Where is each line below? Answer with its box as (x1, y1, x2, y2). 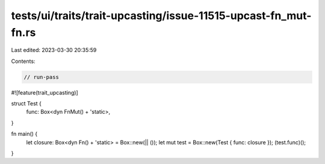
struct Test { (11, 100, 42, 107)
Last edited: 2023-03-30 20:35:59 (11, 47, 97, 54)
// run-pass (23, 74, 60, 80)
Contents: (11, 57, 36, 65)
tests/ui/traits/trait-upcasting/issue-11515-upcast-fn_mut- (11, 9, 312, 22)
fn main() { (11, 130, 38, 138)
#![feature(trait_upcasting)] (11, 89, 78, 96)
